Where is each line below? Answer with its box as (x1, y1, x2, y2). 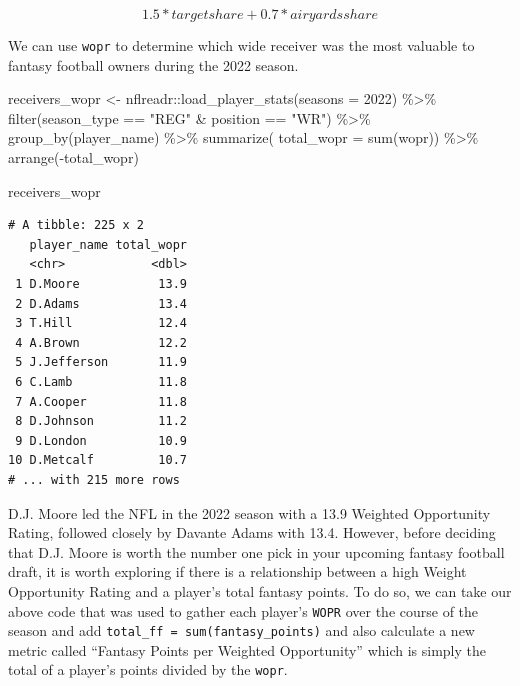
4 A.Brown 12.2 (15, 335, 187, 350)
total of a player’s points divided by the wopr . (8, 659, 288, 680)
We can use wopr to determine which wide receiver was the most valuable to (8, 35, 475, 55)
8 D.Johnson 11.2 (15, 414, 187, 429)
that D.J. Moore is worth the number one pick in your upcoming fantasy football (8, 541, 505, 562)
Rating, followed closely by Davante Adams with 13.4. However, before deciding (8, 522, 496, 543)
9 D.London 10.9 (15, 433, 187, 448)
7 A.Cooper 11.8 (15, 394, 187, 409)
